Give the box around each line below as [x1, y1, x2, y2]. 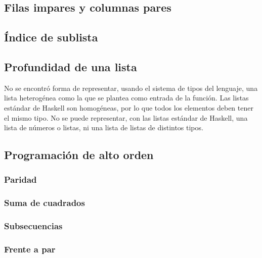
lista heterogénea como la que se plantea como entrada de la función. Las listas [4, 92, 249, 103]
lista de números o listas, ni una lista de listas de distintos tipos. [4, 122, 203, 133]
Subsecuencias [4, 220, 63, 232]
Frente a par [4, 242, 56, 255]
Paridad [4, 173, 37, 186]
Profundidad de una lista [4, 59, 137, 74]
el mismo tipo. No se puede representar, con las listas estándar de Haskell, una [4, 112, 248, 123]
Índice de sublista [4, 29, 98, 45]
